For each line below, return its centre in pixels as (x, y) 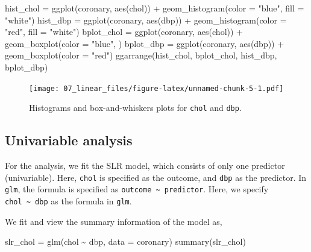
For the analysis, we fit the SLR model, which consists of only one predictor (145, 165)
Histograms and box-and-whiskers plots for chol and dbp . (135, 108)
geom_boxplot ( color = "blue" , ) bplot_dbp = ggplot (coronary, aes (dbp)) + (145, 43)
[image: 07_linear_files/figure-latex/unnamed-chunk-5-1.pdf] (156, 88)
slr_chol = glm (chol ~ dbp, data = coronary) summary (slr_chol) (125, 241)
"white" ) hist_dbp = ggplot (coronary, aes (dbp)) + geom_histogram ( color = (146, 20)
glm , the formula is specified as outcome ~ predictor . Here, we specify (137, 189)
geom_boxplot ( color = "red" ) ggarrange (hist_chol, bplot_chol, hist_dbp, (141, 55)
